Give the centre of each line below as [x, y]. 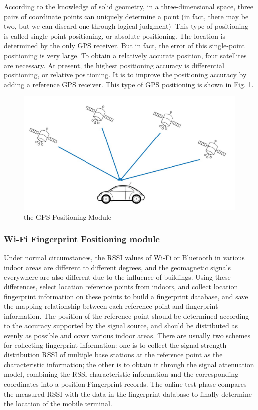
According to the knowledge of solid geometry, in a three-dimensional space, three [129, 6]
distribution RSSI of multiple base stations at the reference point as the [113, 355]
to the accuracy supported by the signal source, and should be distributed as [121, 325]
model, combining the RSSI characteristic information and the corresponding [121, 374]
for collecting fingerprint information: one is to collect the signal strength [115, 345]
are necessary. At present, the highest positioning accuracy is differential [114, 65]
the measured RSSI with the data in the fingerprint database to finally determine [128, 393]
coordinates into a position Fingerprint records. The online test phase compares [125, 384]
